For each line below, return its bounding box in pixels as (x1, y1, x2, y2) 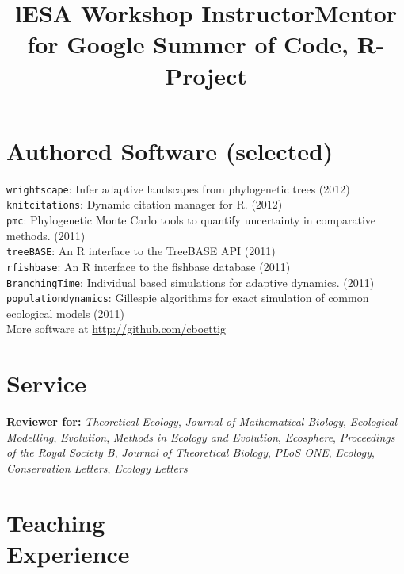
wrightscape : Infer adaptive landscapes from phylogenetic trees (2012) (6, 180, 350, 197)
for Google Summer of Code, (27, 28, 349, 60)
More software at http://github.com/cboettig (6, 320, 227, 337)
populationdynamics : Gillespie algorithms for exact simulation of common (6, 289, 369, 306)
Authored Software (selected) (6, 134, 333, 166)
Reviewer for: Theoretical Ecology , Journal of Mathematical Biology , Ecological (6, 413, 398, 430)
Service (6, 367, 86, 400)
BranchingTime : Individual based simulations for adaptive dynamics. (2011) (6, 274, 375, 290)
